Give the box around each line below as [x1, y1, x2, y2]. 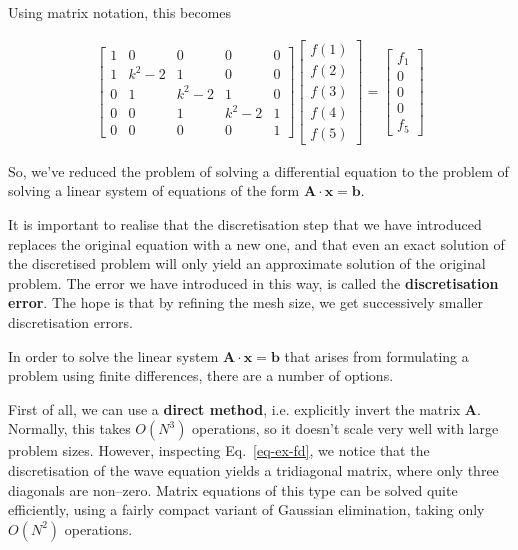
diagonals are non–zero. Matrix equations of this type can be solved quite [8, 479, 458, 500]
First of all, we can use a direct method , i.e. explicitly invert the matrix [8, 398, 461, 419]
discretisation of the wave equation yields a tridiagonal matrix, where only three [8, 459, 499, 480]
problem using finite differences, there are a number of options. [8, 365, 394, 386]
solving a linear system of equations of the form [8, 180, 300, 201]
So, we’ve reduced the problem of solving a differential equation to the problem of [8, 160, 509, 181]
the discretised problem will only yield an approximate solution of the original [8, 253, 486, 274]
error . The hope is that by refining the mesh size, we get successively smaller [8, 292, 483, 313]
